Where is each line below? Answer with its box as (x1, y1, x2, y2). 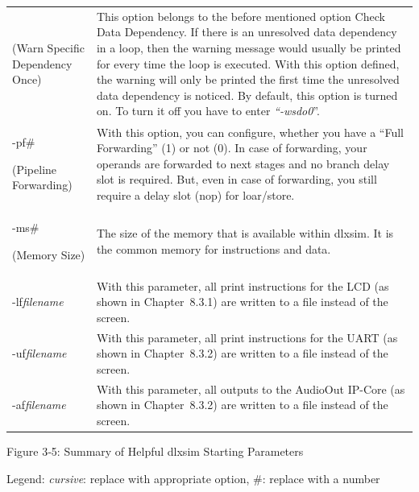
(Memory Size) (12, 246, 85, 263)
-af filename (12, 396, 66, 413)
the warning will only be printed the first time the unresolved (96, 71, 400, 88)
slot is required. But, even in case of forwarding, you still (96, 171, 377, 188)
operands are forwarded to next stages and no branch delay (96, 155, 390, 172)
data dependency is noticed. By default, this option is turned (96, 86, 398, 103)
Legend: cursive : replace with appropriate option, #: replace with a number (6, 469, 380, 486)
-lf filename (12, 293, 64, 310)
